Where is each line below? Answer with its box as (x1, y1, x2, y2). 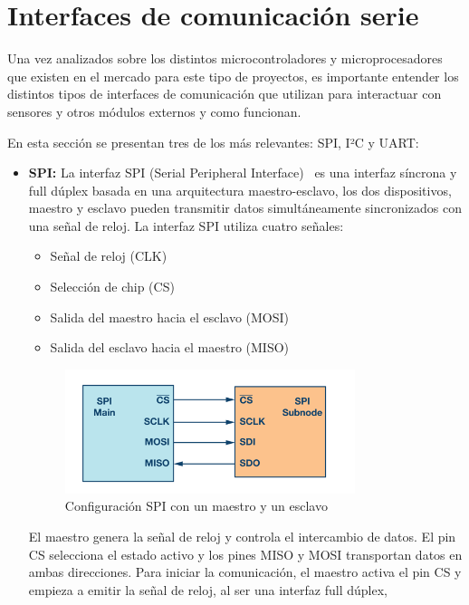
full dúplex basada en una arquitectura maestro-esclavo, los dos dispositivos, (28, 180, 452, 199)
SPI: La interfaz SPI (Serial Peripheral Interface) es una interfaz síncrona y (28, 163, 457, 182)
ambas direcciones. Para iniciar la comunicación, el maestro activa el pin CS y (28, 562, 462, 581)
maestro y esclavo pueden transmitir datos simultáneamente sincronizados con (28, 198, 463, 217)
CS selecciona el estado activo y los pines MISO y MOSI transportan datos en (28, 544, 463, 563)
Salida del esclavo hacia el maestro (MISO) (50, 338, 290, 357)
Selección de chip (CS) (50, 277, 175, 296)
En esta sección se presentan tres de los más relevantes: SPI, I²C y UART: (7, 132, 419, 151)
